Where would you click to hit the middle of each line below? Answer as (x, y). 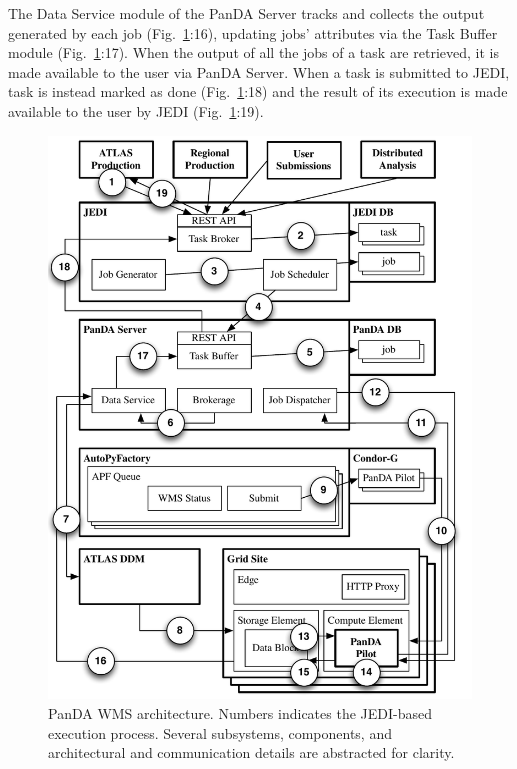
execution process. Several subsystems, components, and (220, 732)
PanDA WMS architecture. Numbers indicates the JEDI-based (240, 713)
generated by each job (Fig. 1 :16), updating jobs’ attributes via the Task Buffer (253, 32)
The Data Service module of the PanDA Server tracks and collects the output (246, 13)
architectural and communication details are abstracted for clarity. (251, 752)
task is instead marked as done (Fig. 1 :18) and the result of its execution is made (258, 91)
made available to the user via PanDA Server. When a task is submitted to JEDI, (259, 71)
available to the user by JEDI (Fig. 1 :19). (136, 110)
